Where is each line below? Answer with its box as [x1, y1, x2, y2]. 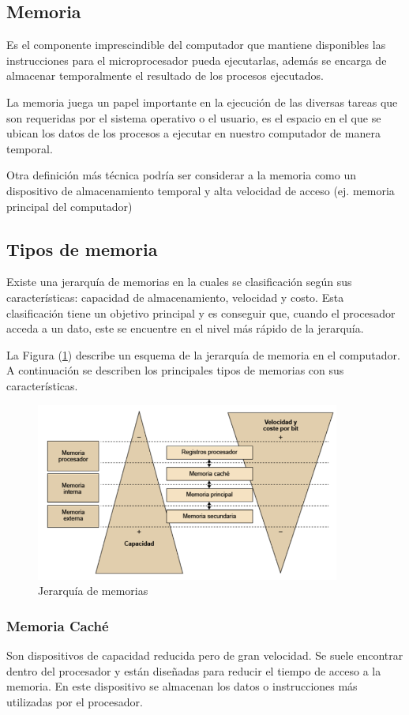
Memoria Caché [6, 615, 109, 635]
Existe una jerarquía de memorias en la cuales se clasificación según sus [6, 273, 352, 290]
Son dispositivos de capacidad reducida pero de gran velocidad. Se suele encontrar [6, 647, 403, 664]
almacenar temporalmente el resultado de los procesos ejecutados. [6, 67, 324, 84]
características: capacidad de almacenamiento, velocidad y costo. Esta [6, 288, 344, 305]
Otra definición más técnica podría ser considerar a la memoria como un [6, 167, 357, 183]
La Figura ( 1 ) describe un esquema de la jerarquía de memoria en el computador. [6, 346, 400, 363]
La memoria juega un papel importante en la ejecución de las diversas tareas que [6, 93, 398, 110]
